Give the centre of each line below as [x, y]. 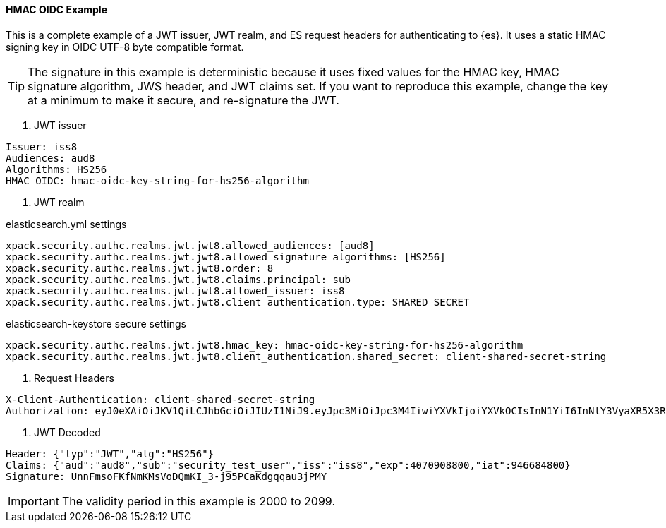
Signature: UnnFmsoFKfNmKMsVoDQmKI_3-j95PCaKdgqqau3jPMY [166, 476]
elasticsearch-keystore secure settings [96, 323]
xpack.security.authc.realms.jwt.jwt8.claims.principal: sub [178, 279]
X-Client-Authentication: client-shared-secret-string [161, 399]
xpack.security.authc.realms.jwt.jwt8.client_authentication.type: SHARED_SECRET [238, 302]
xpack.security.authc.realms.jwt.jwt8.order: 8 [140, 268]
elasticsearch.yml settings [66, 224]
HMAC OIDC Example [56, 10]
